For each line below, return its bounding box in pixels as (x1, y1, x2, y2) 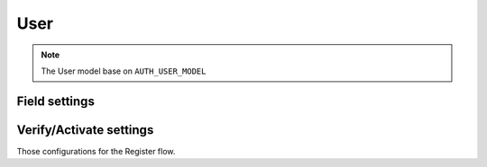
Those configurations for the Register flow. (16, 145, 176, 156)
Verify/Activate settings (16, 122, 154, 137)
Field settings (16, 93, 95, 109)
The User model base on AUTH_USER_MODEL (41, 66, 207, 76)
